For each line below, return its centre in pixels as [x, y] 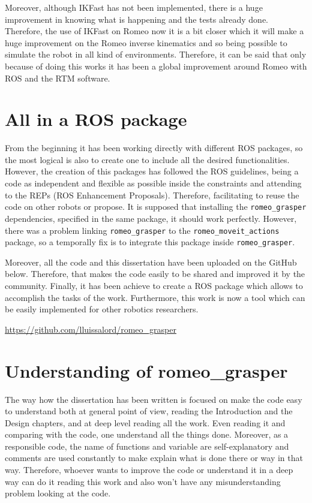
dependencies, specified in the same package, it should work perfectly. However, [151, 218]
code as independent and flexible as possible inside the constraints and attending [153, 183]
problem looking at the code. [58, 493]
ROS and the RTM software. [58, 78]
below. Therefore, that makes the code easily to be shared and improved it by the [155, 274]
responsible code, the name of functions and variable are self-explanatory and [147, 446]
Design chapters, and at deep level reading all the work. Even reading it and [145, 422]
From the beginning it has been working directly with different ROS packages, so [154, 148]
